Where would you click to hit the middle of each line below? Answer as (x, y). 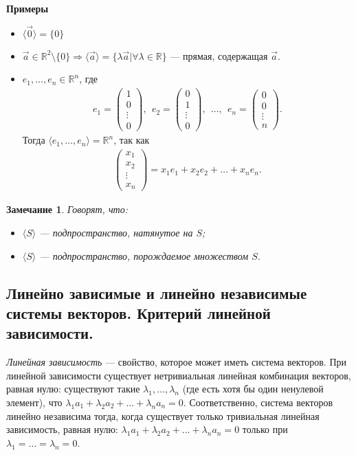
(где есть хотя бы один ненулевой (253, 389)
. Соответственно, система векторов (258, 402)
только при (265, 429)
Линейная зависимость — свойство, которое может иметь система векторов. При (177, 362)
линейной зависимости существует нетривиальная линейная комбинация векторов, (179, 375)
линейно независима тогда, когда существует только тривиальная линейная (163, 415)
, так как (132, 140)
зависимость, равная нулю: (62, 429)
